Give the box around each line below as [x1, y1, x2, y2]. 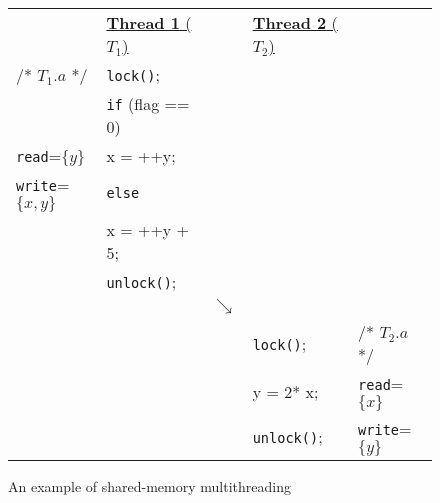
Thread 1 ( [106, 11, 192, 34]
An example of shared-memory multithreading [8, 476, 291, 496]
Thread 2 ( [252, 11, 338, 34]
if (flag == [106, 92, 190, 115]
